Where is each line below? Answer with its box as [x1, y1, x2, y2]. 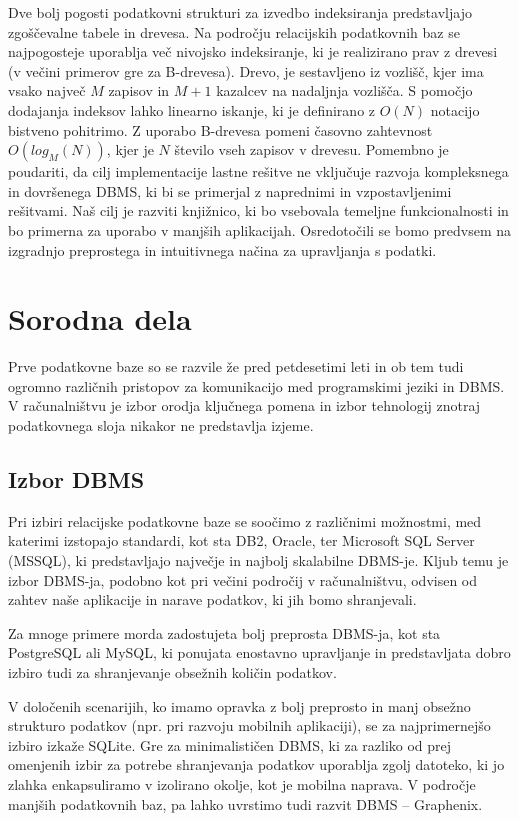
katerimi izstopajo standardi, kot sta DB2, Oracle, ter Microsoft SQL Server [8, 530, 475, 551]
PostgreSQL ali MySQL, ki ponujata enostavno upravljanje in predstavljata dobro [8, 642, 511, 663]
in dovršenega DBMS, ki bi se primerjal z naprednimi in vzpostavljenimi [8, 180, 452, 201]
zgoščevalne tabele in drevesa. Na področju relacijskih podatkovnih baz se [8, 21, 460, 42]
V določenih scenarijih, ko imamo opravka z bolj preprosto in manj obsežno [8, 695, 471, 716]
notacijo [430, 99, 480, 120]
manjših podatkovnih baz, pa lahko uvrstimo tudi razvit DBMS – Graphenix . [8, 793, 483, 814]
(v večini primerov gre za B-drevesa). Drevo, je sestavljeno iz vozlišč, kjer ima [8, 60, 484, 81]
